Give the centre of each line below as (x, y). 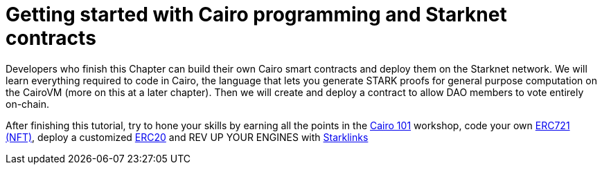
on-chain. (27, 104)
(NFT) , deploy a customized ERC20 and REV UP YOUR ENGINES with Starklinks (187, 137)
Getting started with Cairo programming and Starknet (256, 15)
